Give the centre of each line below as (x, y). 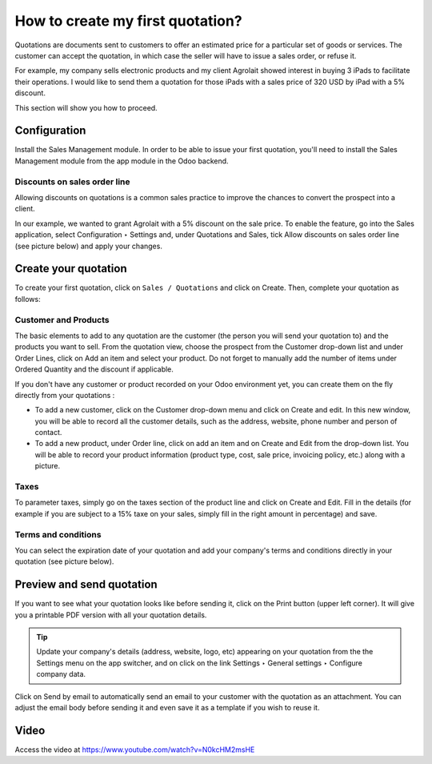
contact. (48, 432)
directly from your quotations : (65, 395)
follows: (28, 299)
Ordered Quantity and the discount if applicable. (94, 369)
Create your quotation (71, 269)
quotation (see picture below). (64, 561)
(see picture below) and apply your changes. (89, 246)
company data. (61, 674)
